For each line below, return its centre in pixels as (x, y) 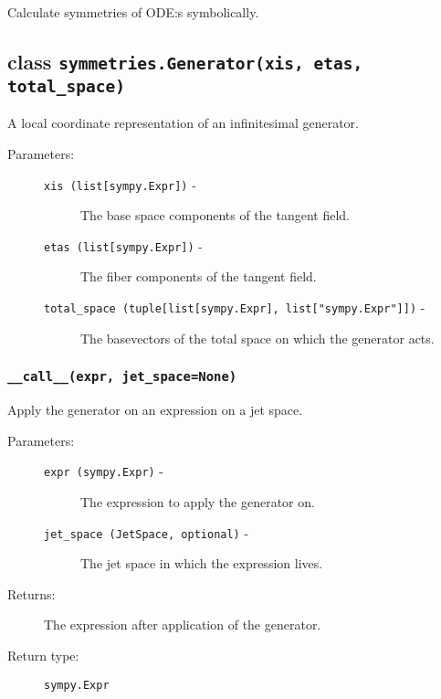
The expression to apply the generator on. (198, 501)
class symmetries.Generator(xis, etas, (185, 61)
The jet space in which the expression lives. (202, 563)
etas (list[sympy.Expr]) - (123, 245)
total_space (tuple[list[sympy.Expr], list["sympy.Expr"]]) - (235, 307)
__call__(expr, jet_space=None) (122, 377)
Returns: (31, 593)
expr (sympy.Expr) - (104, 471)
